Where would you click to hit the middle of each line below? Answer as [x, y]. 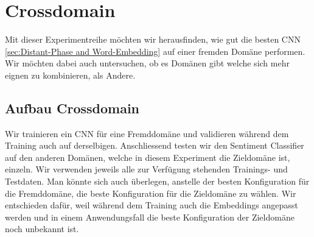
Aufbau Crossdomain [72, 108]
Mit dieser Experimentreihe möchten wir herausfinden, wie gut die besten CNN [153, 39]
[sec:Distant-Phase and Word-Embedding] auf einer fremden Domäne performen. [155, 51]
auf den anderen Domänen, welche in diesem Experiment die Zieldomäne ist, [148, 157]
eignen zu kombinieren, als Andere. [70, 75]
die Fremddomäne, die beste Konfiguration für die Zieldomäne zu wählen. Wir [151, 193]
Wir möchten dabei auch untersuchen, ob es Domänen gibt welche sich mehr [147, 63]
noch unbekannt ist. [42, 229]
